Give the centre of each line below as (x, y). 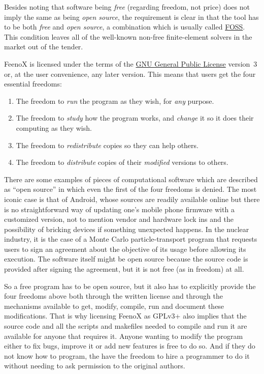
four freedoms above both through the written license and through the (113, 296)
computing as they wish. (54, 127)
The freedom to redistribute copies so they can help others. (107, 145)
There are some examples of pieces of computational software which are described (131, 179)
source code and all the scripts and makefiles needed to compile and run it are (126, 326)
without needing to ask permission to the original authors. (95, 366)
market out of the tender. (44, 47)
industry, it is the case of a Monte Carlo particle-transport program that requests (131, 239)
